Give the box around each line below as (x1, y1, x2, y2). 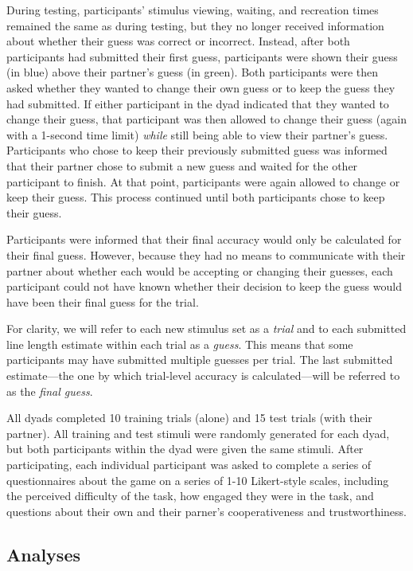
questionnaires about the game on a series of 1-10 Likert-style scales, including (6, 471, 389, 488)
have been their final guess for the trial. (6, 293, 199, 310)
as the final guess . (6, 382, 93, 399)
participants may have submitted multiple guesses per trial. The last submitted (6, 351, 393, 368)
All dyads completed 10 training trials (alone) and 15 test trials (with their (6, 409, 372, 426)
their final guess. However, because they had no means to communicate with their (6, 246, 406, 263)
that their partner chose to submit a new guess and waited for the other (6, 157, 358, 174)
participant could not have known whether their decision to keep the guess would (6, 278, 402, 295)
